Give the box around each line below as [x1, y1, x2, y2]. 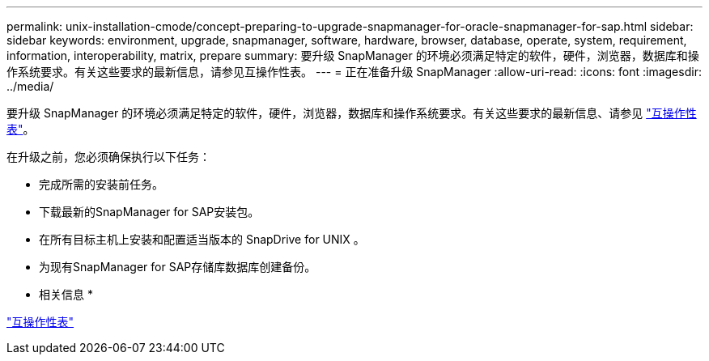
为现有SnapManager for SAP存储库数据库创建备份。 [39, 260, 316, 274]
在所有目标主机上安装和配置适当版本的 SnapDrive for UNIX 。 [39, 232, 365, 246]
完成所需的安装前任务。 [39, 177, 163, 191]
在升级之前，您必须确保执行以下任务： [6, 150, 210, 164]
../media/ [6, 79, 54, 93]
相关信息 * [39, 287, 93, 301]
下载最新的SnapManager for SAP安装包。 [39, 205, 260, 219]
